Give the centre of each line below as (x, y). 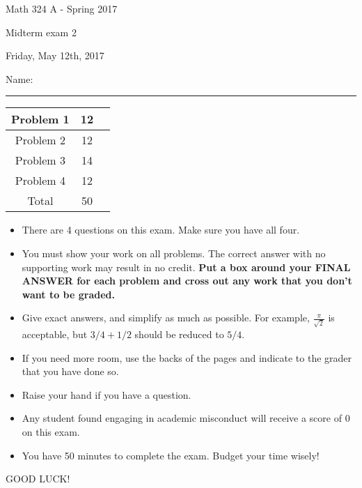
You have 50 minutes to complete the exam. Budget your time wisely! (171, 455)
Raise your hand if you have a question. (107, 394)
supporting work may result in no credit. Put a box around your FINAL (186, 267)
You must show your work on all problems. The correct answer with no (174, 253)
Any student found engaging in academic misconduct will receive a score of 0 (186, 418)
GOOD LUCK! (38, 479)
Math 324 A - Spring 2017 (62, 8)
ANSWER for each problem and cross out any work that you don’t (187, 281)
